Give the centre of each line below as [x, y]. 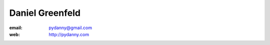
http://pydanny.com [69, 34]
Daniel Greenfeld [45, 13]
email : [16, 28]
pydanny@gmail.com [70, 28]
